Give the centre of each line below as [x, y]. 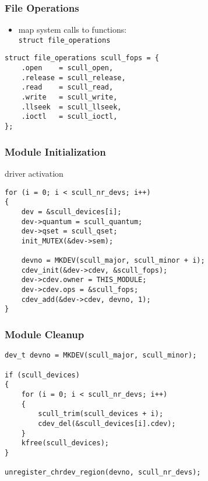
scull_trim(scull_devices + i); [101, 414]
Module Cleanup [45, 334]
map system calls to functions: [73, 30]
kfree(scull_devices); [65, 443]
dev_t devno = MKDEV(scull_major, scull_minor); [101, 355]
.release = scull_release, [73, 78]
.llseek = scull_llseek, [71, 107]
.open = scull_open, [67, 68]
